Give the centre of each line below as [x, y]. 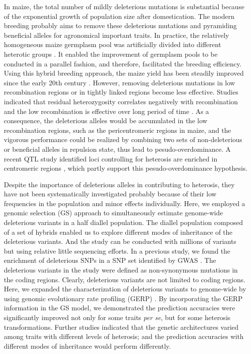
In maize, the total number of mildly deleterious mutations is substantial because [124, 6]
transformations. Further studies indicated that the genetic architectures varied [121, 327]
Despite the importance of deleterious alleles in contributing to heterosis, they [119, 184]
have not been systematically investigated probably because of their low [110, 194]
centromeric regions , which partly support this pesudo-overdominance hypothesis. [126, 168]
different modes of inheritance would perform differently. [88, 346]
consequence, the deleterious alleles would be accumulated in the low [106, 121]
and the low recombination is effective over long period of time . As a [107, 111]
